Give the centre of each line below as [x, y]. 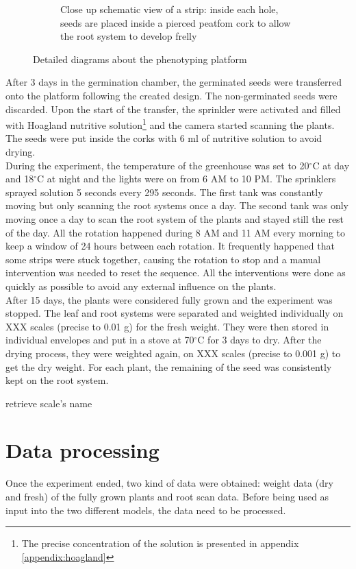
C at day [331, 165]
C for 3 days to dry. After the [259, 340]
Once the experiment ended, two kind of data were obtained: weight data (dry [169, 483]
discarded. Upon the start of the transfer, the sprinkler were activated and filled [173, 109]
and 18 [20, 179]
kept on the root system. [57, 380]
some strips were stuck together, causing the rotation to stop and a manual [163, 259]
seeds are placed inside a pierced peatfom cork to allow [176, 22]
